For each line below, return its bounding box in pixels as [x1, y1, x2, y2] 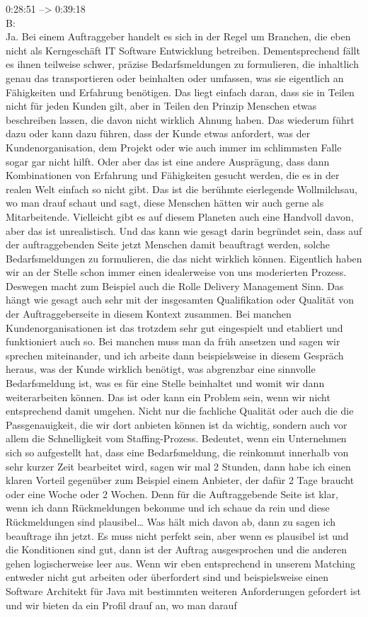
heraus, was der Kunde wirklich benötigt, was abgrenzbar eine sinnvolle [6, 362, 316, 376]
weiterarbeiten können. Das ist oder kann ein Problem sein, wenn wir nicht [6, 389, 330, 404]
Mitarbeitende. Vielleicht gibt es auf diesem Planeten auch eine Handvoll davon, [6, 209, 354, 224]
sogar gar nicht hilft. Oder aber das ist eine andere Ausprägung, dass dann [6, 154, 330, 168]
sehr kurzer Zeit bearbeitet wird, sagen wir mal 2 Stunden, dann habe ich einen [6, 459, 351, 473]
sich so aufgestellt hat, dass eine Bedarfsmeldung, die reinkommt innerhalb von [6, 445, 349, 459]
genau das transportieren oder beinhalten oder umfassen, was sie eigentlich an [6, 70, 344, 85]
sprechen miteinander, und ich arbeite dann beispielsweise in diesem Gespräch [6, 347, 344, 362]
